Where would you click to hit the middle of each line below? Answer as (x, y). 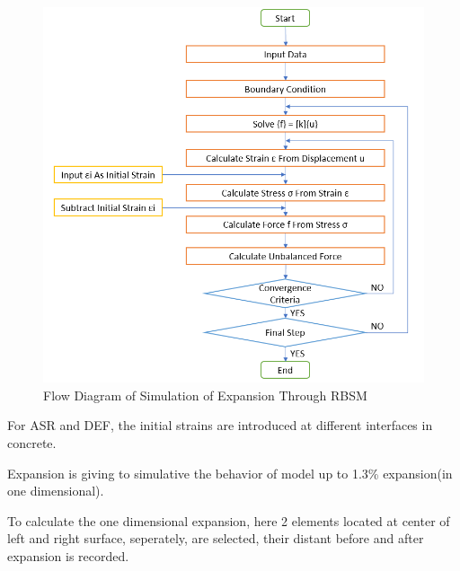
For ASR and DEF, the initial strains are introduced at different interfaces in (220, 425)
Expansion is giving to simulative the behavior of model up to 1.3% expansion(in (230, 473)
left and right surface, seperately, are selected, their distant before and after (216, 538)
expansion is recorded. (68, 555)
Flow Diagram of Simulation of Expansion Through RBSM (205, 395)
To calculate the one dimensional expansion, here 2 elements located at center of (229, 520)
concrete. (32, 442)
